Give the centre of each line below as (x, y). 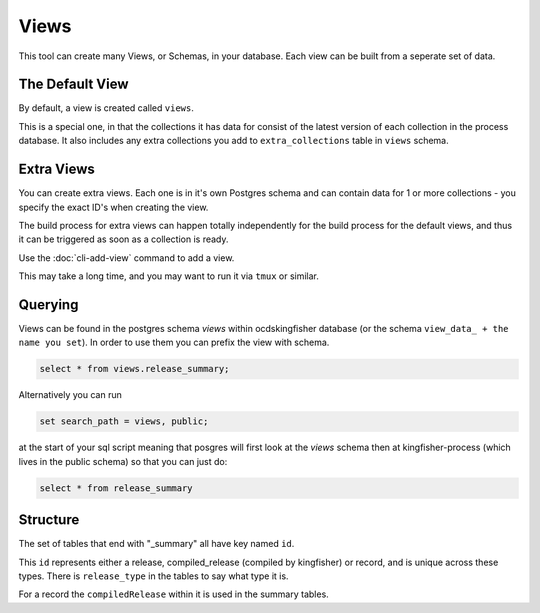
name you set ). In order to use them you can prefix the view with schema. (174, 342)
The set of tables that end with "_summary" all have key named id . (156, 544)
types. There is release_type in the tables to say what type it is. (153, 576)
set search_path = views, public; (124, 421)
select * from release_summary (116, 488)
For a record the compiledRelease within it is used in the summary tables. (173, 594)
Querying (48, 304)
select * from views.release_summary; (134, 369)
